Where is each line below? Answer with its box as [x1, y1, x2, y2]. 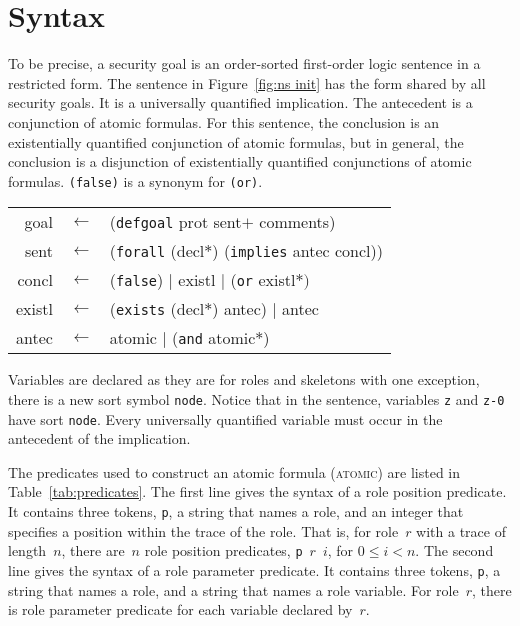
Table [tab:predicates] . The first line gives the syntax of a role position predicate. [8, 481, 507, 502]
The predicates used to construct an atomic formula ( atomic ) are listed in [8, 461, 461, 482]
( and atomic [172, 326, 256, 350]
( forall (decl [109, 239, 205, 263]
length [8, 540, 47, 561]
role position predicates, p [144, 540, 303, 561]
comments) [259, 210, 336, 234]
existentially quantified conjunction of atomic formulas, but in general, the [8, 131, 464, 152]
